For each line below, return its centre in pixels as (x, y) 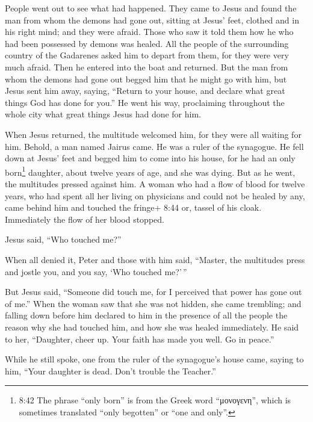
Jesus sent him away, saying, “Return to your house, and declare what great (145, 91)
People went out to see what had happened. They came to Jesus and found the (151, 8)
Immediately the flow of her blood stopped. (85, 219)
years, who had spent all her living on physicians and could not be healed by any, (155, 195)
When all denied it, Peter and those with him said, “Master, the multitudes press (155, 259)
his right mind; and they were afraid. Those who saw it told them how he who (149, 32)
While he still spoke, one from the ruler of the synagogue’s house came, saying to (154, 359)
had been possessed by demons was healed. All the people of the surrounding (147, 43)
